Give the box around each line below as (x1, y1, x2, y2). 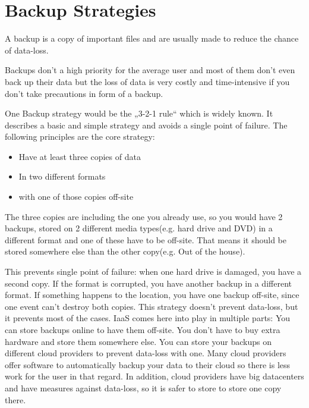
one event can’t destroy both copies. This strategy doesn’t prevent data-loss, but (5, 300, 298, 312)
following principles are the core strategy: (5, 130, 155, 143)
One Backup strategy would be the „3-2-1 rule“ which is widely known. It (5, 107, 273, 120)
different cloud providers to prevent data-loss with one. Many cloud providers (5, 347, 286, 359)
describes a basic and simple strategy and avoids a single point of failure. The (5, 118, 288, 131)
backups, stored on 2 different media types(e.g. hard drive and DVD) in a (5, 222, 273, 234)
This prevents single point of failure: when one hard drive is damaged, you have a (5, 265, 302, 278)
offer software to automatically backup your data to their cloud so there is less (5, 358, 291, 371)
